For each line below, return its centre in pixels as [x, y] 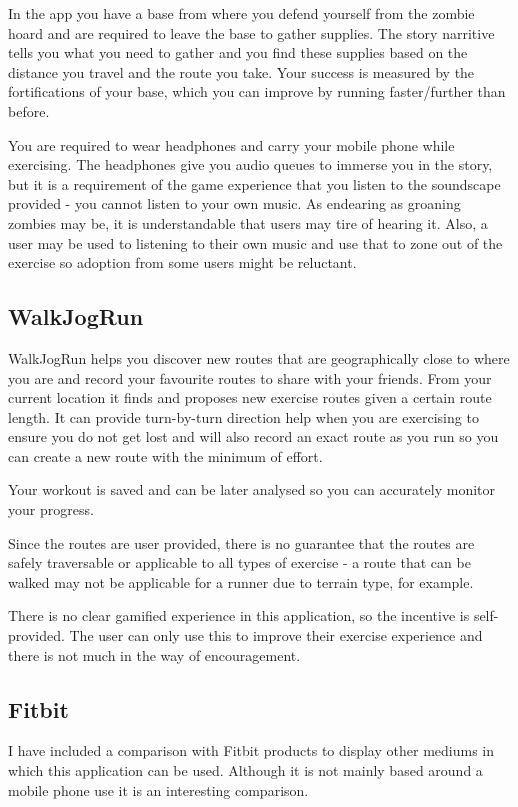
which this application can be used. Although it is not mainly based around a [245, 770]
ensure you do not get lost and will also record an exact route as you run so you [253, 436]
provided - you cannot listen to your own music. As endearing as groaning [234, 203]
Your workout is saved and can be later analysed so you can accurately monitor [251, 489]
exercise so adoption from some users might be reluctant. [182, 262]
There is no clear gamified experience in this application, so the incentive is [239, 615]
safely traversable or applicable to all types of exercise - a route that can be [239, 562]
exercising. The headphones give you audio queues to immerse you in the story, [250, 164]
